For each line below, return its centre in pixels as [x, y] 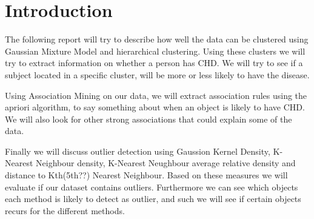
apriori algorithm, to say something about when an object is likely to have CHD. [155, 107]
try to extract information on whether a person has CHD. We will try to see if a [154, 63]
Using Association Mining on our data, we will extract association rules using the [156, 95]
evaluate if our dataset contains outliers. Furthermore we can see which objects [152, 187]
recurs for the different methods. [65, 210]
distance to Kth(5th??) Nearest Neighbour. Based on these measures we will [146, 175]
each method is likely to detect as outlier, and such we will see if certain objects [153, 199]
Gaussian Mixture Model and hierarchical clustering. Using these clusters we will [155, 51]
